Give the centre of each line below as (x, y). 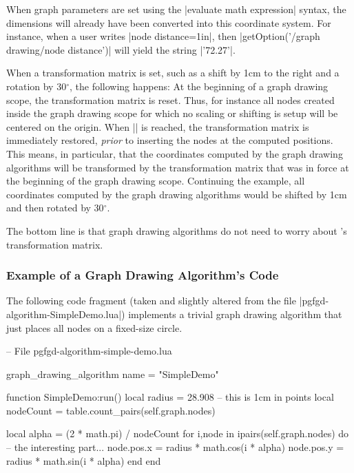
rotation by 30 (37, 86)
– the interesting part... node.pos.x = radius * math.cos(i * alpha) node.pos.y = (175, 447)
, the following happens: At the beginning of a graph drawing (199, 86)
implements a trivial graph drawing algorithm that (235, 314)
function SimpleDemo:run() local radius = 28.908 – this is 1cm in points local (170, 397)
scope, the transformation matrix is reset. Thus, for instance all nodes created (170, 99)
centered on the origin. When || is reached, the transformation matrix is (158, 126)
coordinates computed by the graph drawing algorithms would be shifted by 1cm (177, 194)
